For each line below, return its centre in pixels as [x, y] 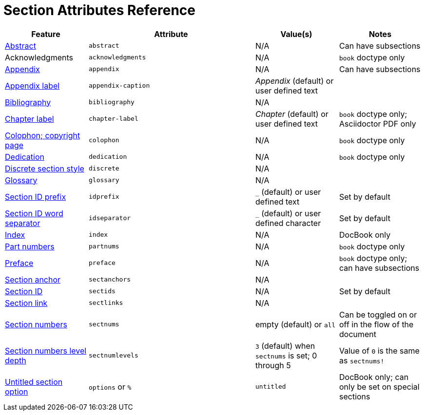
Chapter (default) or [292, 114]
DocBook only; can [374, 377]
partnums [104, 246]
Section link [26, 303]
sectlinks [106, 303]
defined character [288, 223]
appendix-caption [119, 86]
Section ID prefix [36, 197]
